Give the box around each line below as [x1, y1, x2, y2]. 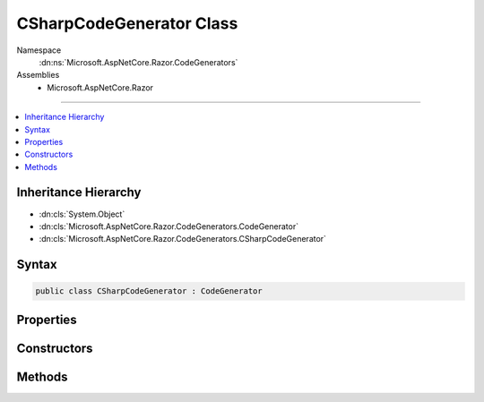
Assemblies [16, 70, 60, 81]
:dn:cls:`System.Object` [39, 209, 125, 219]
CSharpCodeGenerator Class [16, 13, 238, 33]
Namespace [16, 45, 62, 56]
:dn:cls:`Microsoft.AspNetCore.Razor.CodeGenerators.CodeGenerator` [39, 220, 299, 232]
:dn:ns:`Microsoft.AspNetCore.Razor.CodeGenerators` [39, 56, 238, 67]
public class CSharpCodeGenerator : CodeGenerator [35, 287, 264, 296]
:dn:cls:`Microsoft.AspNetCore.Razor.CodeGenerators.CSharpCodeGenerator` [39, 234, 327, 244]
